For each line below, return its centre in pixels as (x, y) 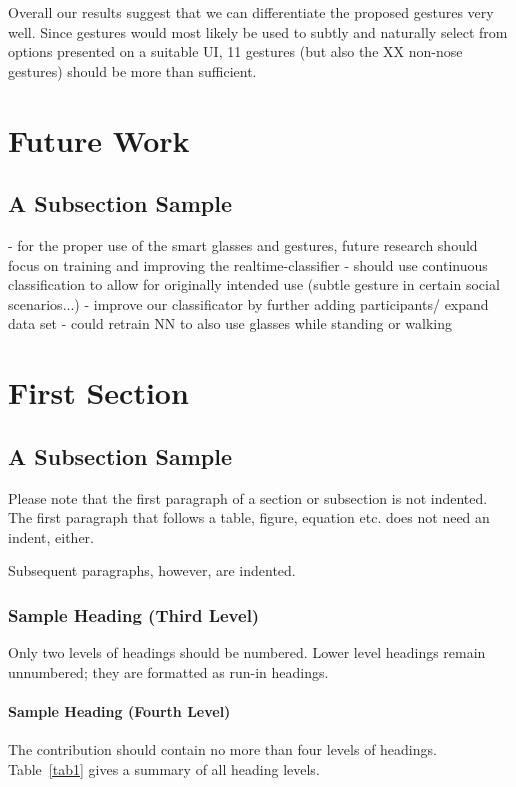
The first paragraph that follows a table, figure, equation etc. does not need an (249, 517)
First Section (98, 392)
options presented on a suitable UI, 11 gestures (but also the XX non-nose (235, 51)
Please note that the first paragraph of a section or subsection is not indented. (248, 497)
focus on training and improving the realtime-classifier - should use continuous (248, 264)
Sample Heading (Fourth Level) (119, 710)
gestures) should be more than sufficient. (132, 70)
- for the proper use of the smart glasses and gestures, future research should (243, 244)
